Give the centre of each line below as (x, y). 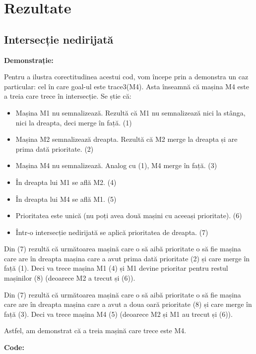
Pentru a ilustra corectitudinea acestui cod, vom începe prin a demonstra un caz (126, 77)
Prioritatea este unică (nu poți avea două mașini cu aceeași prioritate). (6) (129, 215)
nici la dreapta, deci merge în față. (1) (74, 122)
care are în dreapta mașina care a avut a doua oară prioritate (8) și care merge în (128, 304)
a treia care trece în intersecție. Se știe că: (68, 96)
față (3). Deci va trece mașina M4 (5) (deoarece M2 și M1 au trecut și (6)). (118, 314)
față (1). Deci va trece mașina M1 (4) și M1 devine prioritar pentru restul (116, 268)
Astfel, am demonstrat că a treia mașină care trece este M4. (95, 330)
